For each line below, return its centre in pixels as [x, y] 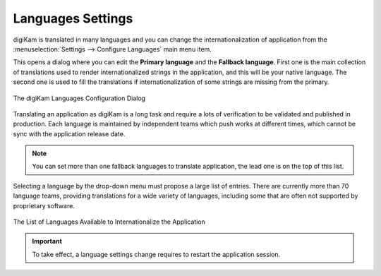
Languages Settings [73, 18]
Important [47, 241]
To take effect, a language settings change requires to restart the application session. [156, 254]
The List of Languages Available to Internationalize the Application [109, 222]
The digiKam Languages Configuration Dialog [79, 98]
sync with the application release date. [69, 133]
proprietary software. [44, 205]
